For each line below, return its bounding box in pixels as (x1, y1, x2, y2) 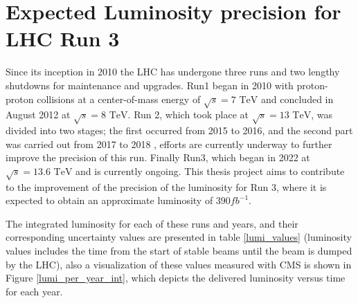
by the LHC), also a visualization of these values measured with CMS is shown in (6, 257, 352, 271)
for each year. (6, 284, 63, 298)
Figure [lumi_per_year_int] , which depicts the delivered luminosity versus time (6, 270, 346, 285)
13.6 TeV (33, 167, 73, 177)
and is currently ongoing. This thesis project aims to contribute (75, 163, 345, 178)
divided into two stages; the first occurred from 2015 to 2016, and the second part (6, 123, 353, 138)
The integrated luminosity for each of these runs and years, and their (6, 216, 298, 230)
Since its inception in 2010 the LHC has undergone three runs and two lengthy (6, 64, 340, 79)
